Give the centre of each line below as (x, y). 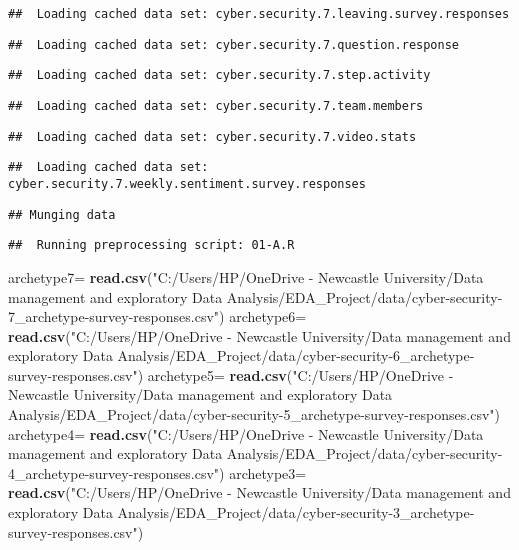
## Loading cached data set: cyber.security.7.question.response (234, 44)
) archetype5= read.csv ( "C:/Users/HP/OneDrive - (295, 374)
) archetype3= (263, 472)
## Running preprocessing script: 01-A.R (151, 245)
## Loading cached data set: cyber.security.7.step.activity (219, 75)
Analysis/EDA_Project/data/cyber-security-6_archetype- (296, 355)
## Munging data (62, 214)
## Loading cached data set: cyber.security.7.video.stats (212, 136)
